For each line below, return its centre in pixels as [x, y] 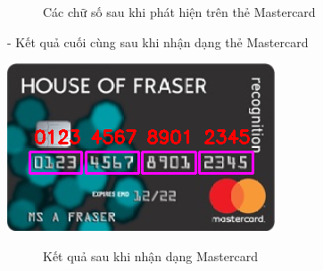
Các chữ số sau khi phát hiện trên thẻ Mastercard [179, 12]
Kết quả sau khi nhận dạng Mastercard [150, 255]
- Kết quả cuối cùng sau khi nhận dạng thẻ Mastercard [158, 41]
